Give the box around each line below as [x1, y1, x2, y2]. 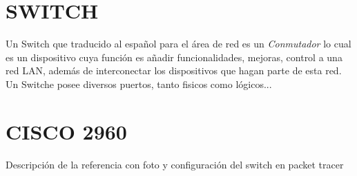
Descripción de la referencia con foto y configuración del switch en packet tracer [6, 157, 344, 171]
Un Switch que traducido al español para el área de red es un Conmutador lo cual [6, 36, 351, 51]
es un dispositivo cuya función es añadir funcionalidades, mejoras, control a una [6, 49, 342, 64]
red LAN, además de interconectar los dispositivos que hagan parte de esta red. [6, 63, 342, 78]
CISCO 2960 [6, 117, 127, 145]
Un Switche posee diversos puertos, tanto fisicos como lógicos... [6, 76, 272, 91]
